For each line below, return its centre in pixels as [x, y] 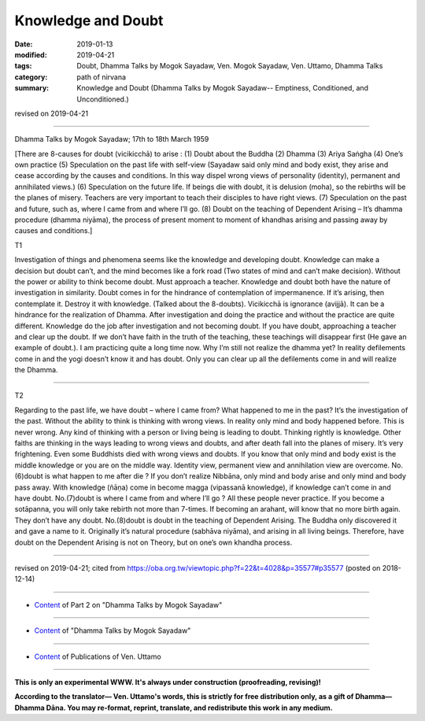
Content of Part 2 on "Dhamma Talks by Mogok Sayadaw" [128, 605]
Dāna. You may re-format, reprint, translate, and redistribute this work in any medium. [190, 708]
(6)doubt [29, 476]
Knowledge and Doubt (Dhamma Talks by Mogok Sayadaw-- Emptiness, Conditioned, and [223, 88]
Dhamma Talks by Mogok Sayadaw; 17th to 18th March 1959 [112, 139]
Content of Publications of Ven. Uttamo [98, 656]
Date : [24, 44]
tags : [23, 66]
